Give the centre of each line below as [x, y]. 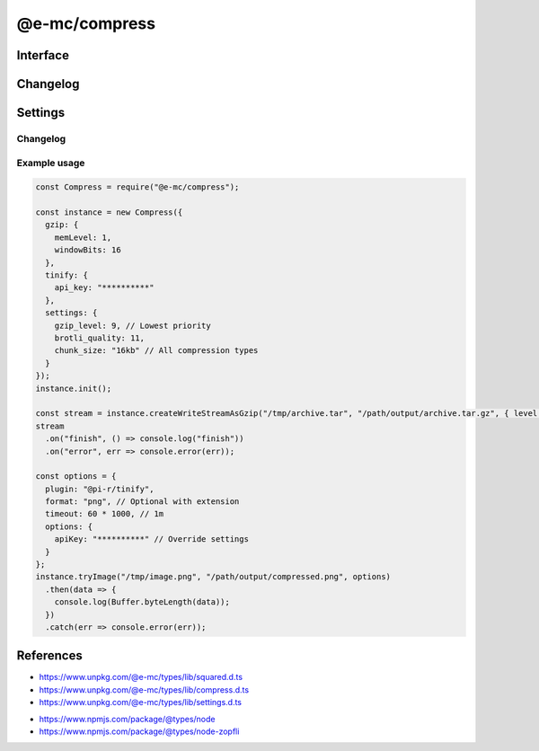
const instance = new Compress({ [109, 212]
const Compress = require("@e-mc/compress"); [137, 187]
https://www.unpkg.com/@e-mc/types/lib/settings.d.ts [141, 702]
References [49, 656]
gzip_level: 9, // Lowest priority [133, 325]
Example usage [51, 163]
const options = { [76, 477]
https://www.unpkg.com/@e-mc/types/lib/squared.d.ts [141, 677]
